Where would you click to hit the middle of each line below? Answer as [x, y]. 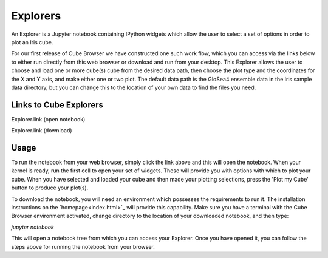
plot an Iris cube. [32, 42]
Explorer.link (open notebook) [48, 119]
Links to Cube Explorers [57, 105]
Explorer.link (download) [42, 131]
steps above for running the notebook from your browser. [83, 246]
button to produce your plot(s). [50, 188]
